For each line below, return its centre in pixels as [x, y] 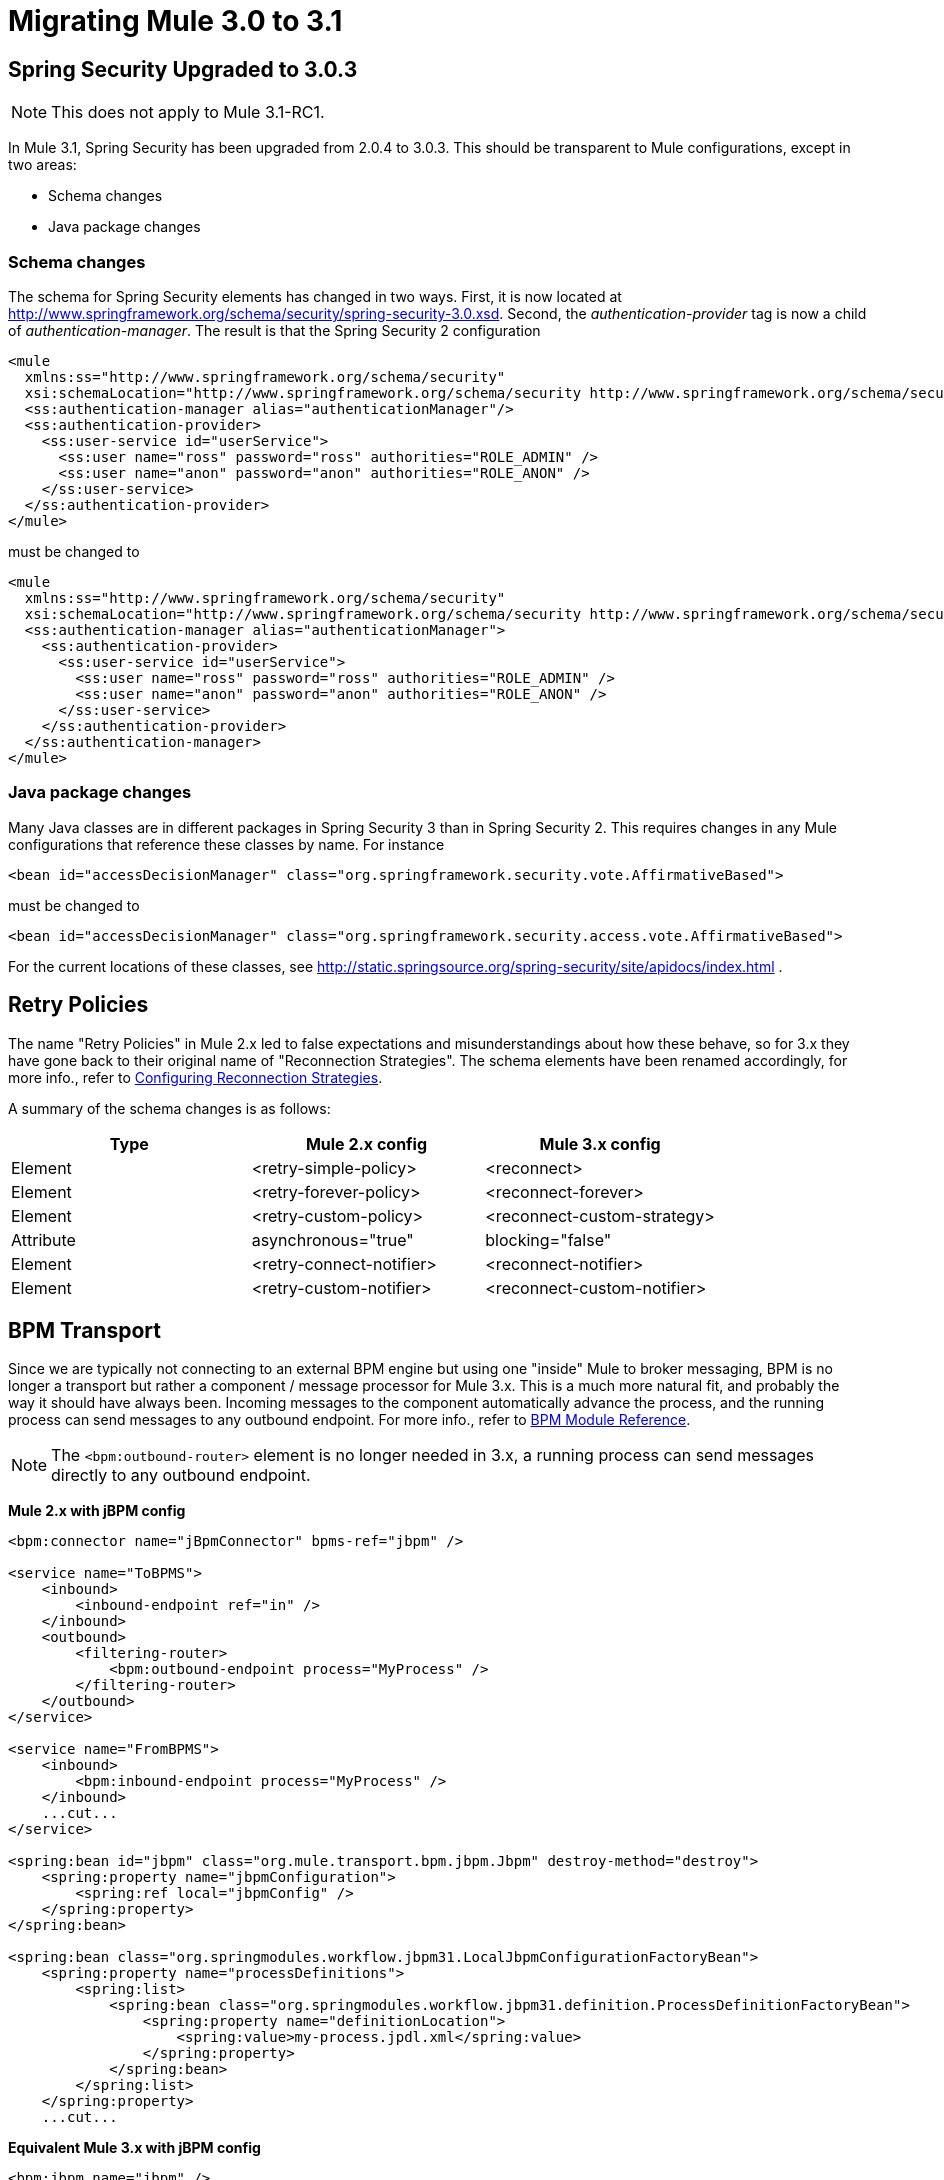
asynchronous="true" [332, 1239]
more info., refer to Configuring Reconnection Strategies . [195, 1077]
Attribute [43, 1239]
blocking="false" [548, 1239]
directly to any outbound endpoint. [181, 1475]
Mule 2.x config [366, 1143]
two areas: [42, 165]
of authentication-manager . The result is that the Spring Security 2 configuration [274, 330]
